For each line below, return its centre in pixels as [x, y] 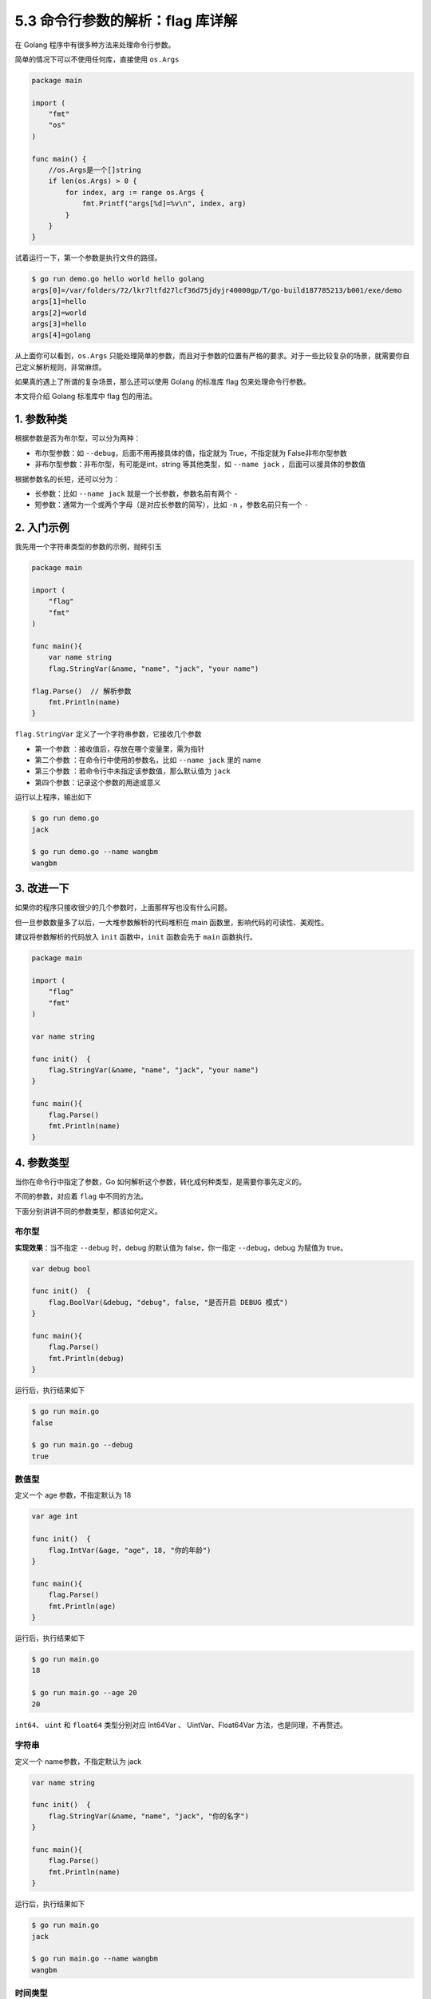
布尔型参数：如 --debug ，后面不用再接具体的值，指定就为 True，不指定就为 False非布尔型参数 [191, 453]
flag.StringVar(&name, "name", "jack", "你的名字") [148, 1816]
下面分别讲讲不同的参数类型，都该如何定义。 [88, 1211]
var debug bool [61, 1269]
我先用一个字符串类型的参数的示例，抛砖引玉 [88, 547]
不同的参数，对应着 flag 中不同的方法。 [81, 1196]
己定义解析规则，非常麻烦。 [60, 367]
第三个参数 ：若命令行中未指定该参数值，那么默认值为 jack [132, 771]
